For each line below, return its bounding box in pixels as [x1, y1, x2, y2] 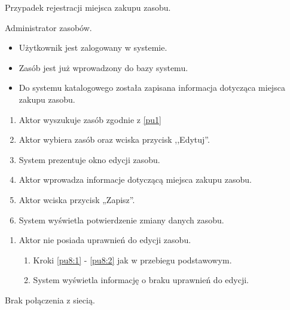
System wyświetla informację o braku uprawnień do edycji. [33, 274, 249, 286]
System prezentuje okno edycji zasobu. [19, 153, 160, 165]
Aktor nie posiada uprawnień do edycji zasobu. [19, 234, 191, 246]
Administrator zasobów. [5, 21, 92, 33]
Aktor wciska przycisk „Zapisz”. [19, 193, 135, 205]
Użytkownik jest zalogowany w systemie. [19, 41, 167, 54]
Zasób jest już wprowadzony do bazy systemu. [19, 61, 188, 73]
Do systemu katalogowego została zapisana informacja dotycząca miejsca [19, 81, 285, 94]
